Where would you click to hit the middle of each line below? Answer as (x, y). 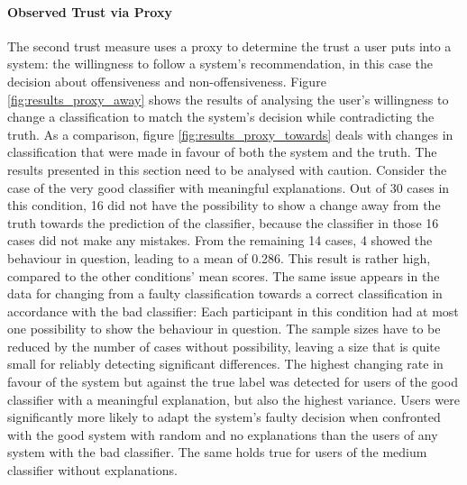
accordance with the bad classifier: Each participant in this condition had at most (233, 311)
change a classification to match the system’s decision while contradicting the (221, 117)
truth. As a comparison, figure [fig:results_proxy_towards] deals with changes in (230, 134)
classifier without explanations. (92, 470)
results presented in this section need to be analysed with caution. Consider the (227, 169)
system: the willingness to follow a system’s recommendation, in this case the (220, 64)
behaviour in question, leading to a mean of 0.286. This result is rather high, (219, 257)
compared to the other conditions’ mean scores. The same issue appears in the (224, 275)
